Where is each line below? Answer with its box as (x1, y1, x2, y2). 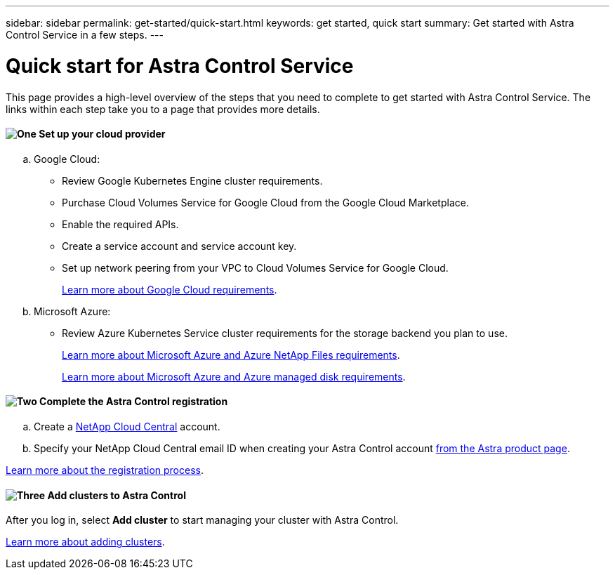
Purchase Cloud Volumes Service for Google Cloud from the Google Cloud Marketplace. (62, 196, 469, 209)
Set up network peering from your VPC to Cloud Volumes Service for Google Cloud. (62, 261, 449, 274)
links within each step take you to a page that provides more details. (6, 103, 320, 115)
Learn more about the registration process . (6, 463, 204, 476)
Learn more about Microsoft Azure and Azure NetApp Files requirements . (62, 348, 400, 361)
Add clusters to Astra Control (47, 489, 186, 501)
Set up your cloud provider (39, 128, 166, 140)
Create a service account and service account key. (62, 239, 297, 252)
